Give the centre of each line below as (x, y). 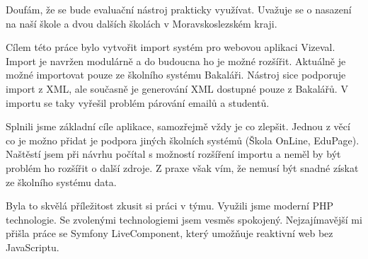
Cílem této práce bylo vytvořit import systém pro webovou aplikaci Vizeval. (171, 47)
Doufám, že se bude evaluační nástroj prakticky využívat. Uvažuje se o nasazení (179, 9)
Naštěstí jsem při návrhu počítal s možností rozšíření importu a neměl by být (173, 154)
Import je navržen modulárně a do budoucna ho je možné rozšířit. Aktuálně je (176, 61)
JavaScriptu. (33, 247)
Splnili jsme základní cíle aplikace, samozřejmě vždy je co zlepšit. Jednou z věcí (178, 126)
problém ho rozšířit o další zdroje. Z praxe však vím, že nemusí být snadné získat (182, 167)
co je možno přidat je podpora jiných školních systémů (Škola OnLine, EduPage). (183, 140)
